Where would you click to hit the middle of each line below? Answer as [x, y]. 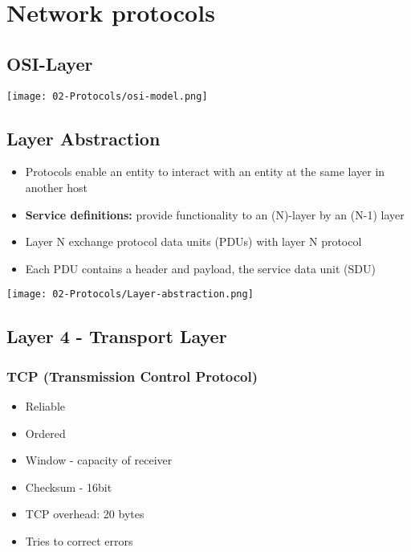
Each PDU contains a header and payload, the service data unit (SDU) [200, 268]
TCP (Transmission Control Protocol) [132, 376]
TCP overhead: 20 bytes [85, 514]
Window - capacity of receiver [99, 460]
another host [56, 188]
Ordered [45, 433]
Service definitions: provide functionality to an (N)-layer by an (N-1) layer [215, 214]
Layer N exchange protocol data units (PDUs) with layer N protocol [193, 241]
